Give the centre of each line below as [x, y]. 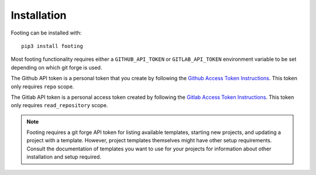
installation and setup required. [64, 157]
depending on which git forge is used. [56, 67]
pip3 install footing [52, 46]
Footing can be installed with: [46, 33]
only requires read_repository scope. [59, 105]
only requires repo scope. [42, 86]
